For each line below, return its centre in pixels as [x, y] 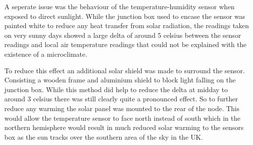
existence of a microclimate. [46, 54]
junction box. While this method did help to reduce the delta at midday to [116, 89]
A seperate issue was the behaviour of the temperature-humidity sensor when [120, 6]
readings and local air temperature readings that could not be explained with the [126, 44]
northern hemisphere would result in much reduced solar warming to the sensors [124, 127]
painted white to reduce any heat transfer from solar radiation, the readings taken [127, 25]
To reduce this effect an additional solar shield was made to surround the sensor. [125, 70]
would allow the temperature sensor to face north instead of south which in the [123, 118]
